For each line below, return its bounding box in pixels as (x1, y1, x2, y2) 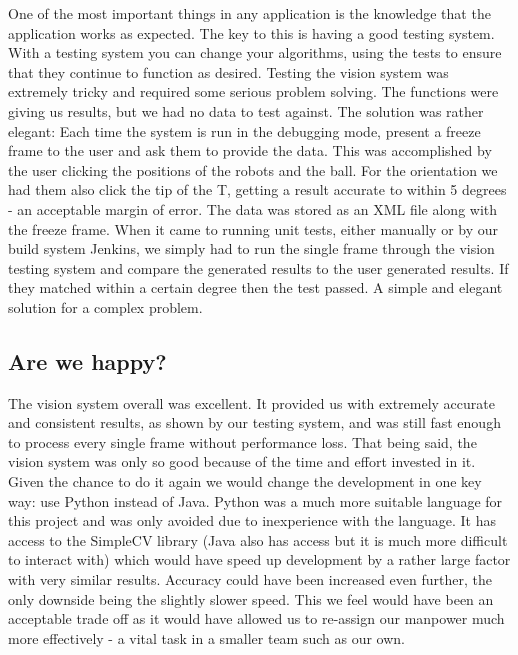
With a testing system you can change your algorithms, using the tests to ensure (8, 42, 502, 63)
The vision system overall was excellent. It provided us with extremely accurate (8, 392, 495, 413)
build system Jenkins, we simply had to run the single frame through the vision (8, 238, 495, 259)
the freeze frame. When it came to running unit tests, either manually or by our (8, 218, 498, 239)
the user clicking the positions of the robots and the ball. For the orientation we (8, 159, 498, 180)
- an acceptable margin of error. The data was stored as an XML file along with (8, 198, 498, 219)
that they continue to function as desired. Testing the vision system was (8, 61, 449, 82)
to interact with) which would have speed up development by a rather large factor (8, 549, 511, 570)
